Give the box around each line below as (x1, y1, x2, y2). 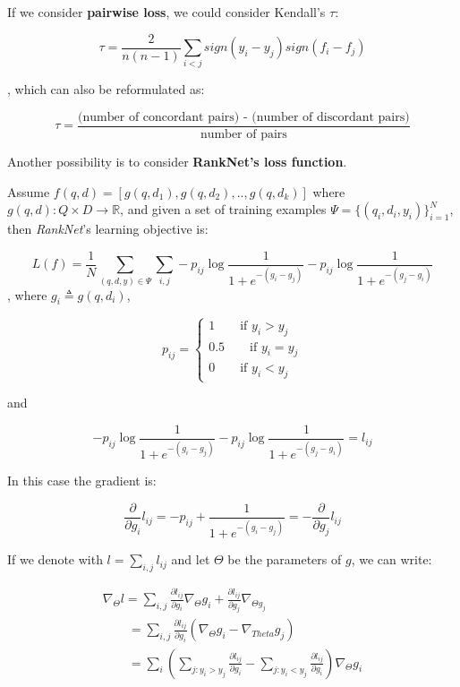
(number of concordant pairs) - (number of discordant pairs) (78, 110, 410, 124)
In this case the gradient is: (7, 471, 157, 490)
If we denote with (7, 550, 103, 569)
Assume (7, 182, 50, 201)
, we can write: (351, 550, 432, 569)
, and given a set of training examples (120, 200, 327, 219)
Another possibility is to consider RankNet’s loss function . (7, 152, 347, 171)
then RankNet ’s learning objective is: (7, 219, 209, 238)
